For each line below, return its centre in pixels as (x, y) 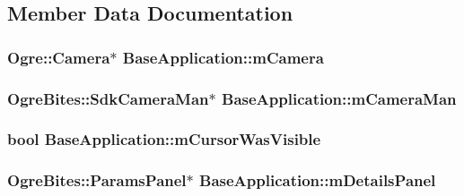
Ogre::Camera (59, 57)
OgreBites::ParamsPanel (97, 180)
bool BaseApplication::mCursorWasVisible (164, 139)
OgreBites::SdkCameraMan (108, 98)
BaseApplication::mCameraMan (339, 98)
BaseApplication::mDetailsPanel (318, 180)
